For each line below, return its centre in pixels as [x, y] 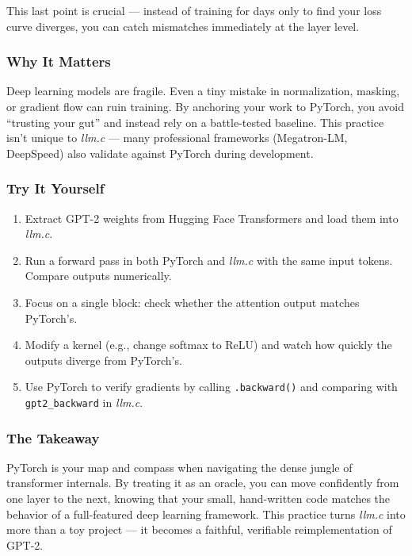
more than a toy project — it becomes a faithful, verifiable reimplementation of [199, 529]
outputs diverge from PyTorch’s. [103, 360]
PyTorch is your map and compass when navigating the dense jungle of [179, 467]
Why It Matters [59, 61]
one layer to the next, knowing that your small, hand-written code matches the [198, 498]
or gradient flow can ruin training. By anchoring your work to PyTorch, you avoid [206, 106]
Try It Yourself [55, 188]
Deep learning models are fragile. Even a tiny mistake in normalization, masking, [203, 91]
